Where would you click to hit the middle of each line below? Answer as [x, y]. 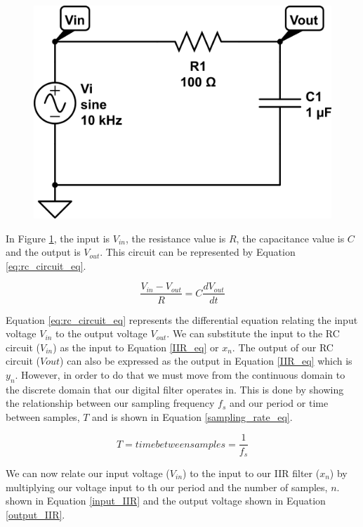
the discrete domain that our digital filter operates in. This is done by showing [175, 389]
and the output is [43, 252]
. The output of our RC [283, 347]
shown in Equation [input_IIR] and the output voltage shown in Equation [166, 501]
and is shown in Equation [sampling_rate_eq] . [192, 416]
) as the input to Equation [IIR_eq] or [136, 347]
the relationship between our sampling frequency [110, 403]
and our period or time [279, 403]
